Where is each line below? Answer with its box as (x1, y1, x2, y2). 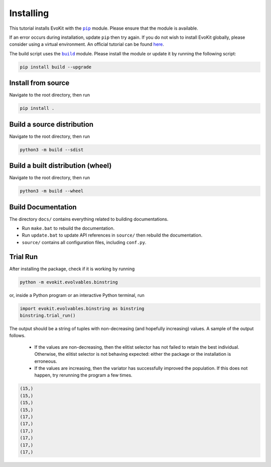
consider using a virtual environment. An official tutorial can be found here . (9, 41, 164, 47)
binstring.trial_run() (20, 313, 76, 319)
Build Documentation (9, 203, 77, 211)
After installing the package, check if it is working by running (9, 266, 135, 272)
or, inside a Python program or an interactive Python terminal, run (9, 292, 145, 298)
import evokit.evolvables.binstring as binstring (20, 305, 145, 312)
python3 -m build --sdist (20, 146, 84, 152)
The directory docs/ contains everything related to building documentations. (9, 216, 169, 222)
